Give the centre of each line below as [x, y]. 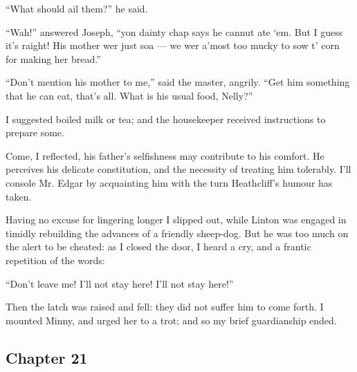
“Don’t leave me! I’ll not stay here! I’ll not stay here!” [120, 283]
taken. [19, 196]
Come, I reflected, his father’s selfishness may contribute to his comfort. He [165, 155]
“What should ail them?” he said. [77, 8]
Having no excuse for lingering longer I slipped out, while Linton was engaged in [176, 220]
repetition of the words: [55, 260]
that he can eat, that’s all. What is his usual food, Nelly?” [129, 95]
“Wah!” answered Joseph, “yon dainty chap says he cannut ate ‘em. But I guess [174, 31]
